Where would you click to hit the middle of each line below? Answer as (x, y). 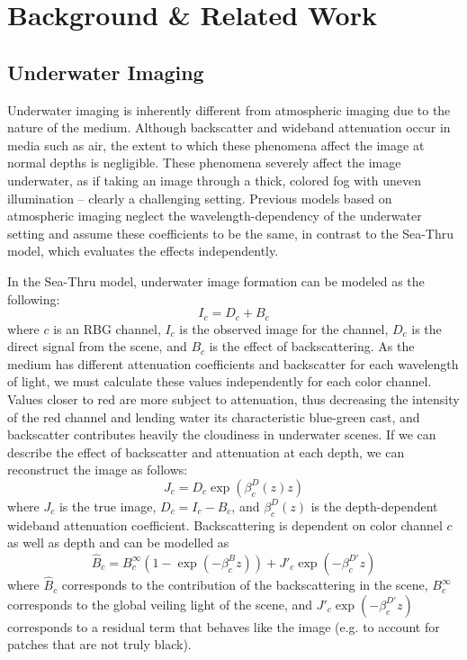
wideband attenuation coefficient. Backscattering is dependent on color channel (225, 524)
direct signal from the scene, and (97, 346)
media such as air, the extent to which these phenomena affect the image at (216, 145)
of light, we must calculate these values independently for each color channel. (220, 381)
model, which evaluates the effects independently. (143, 251)
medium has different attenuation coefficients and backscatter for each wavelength (233, 363)
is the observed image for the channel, (284, 328)
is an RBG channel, (107, 328)
